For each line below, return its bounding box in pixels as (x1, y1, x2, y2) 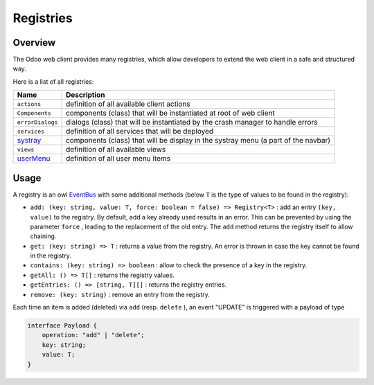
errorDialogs (17, 118, 58, 126)
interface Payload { (27, 322, 97, 330)
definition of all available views (66, 145, 166, 154)
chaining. (30, 232, 57, 240)
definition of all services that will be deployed (66, 127, 214, 136)
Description (66, 90, 105, 100)
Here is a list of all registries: (12, 77, 94, 86)
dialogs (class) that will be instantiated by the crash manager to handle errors (66, 118, 318, 127)
